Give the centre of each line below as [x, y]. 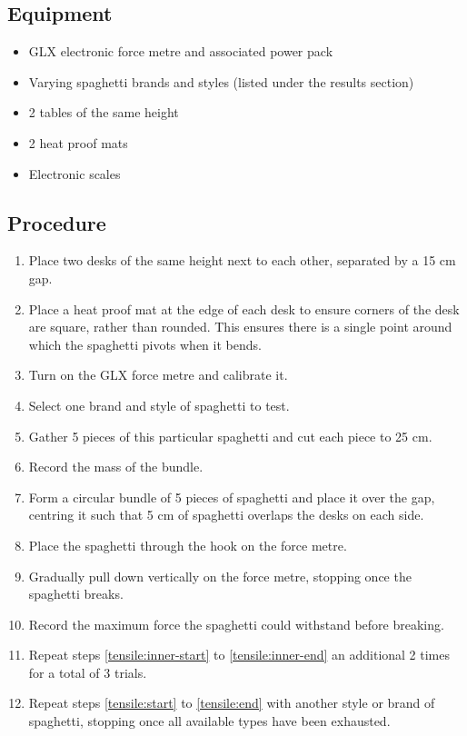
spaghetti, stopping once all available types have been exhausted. [209, 721]
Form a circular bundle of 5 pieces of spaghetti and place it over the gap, [232, 497]
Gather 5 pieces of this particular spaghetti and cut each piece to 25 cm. [230, 436]
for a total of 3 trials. [88, 672]
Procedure [57, 222]
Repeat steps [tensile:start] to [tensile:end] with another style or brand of [232, 703]
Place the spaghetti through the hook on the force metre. [188, 545]
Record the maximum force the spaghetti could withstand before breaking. [236, 624]
